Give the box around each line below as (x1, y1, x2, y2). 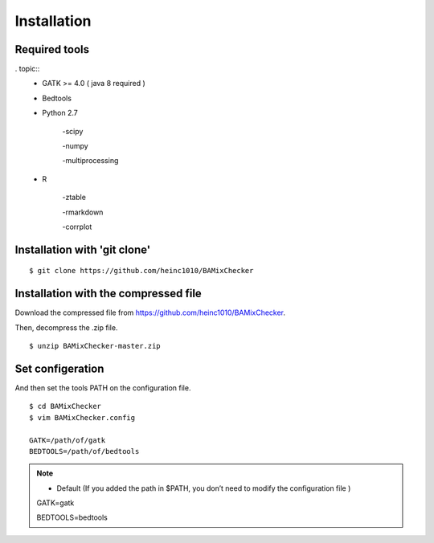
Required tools (14, 43, 90, 56)
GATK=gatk (36, 498, 75, 508)
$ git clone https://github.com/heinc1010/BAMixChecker (29, 266, 254, 276)
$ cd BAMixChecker (29, 402, 102, 411)
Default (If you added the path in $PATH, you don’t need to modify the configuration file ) (56, 483, 351, 493)
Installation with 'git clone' (14, 243, 151, 256)
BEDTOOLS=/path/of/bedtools (29, 447, 140, 455)
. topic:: (14, 64, 40, 74)
